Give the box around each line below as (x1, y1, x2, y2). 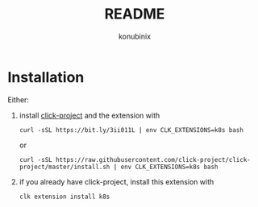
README (104, 5, 165, 23)
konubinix (119, 31, 151, 41)
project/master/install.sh (19, 163, 110, 171)
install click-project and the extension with (19, 110, 160, 120)
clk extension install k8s (19, 193, 110, 201)
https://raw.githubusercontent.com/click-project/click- (55, 155, 251, 164)
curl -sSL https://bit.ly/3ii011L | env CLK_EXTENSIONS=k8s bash (19, 126, 243, 134)
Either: (7, 94, 30, 105)
